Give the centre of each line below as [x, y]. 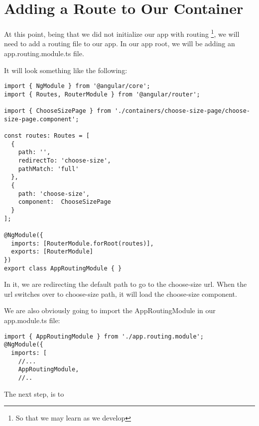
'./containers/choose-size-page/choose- [182, 111]
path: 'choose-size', [54, 194]
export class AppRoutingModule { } [63, 268]
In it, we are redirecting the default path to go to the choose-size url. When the [126, 284]
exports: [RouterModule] [52, 252]
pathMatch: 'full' [49, 169]
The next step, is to [34, 393]
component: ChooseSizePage [65, 202]
